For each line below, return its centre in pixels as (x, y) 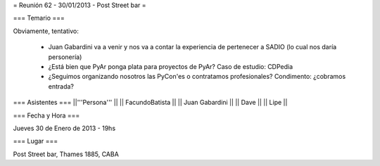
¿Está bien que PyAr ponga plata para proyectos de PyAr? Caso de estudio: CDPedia (171, 66)
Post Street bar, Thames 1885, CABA (66, 154)
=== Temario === (39, 18)
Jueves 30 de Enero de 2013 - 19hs (64, 128)
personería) (65, 57)
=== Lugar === (36, 141)
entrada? (61, 86)
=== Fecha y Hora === (46, 115)
